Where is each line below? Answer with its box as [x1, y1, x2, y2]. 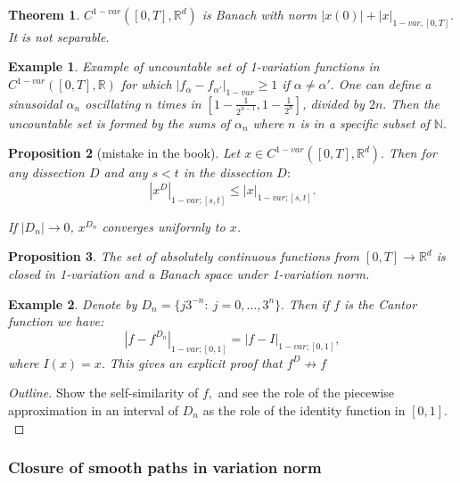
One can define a [338, 75, 431, 94]
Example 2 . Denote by [8, 294, 137, 313]
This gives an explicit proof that [109, 353, 283, 372]
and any [103, 163, 148, 182]
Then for [388, 143, 437, 162]
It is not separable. [8, 27, 110, 45]
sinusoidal [8, 94, 62, 112]
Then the [390, 94, 440, 112]
